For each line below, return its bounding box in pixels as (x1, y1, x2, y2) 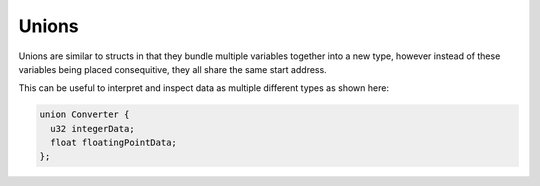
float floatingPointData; (50, 137, 177, 149)
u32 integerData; (50, 123, 135, 134)
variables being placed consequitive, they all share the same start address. (18, 63, 327, 75)
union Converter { (39, 109, 130, 120)
